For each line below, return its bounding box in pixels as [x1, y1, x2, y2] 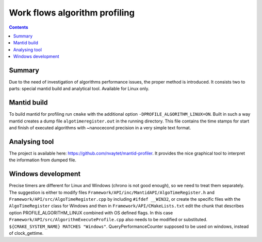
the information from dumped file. [9, 157, 77, 163]
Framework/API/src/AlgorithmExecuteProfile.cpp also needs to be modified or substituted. [9, 217, 208, 223]
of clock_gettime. [9, 230, 44, 236]
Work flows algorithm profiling [9, 7, 135, 18]
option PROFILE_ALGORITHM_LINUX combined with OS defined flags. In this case [9, 209, 173, 216]
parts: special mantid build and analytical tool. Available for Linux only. [9, 86, 149, 92]
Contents [9, 24, 29, 30]
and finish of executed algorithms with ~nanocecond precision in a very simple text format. [9, 125, 191, 131]
